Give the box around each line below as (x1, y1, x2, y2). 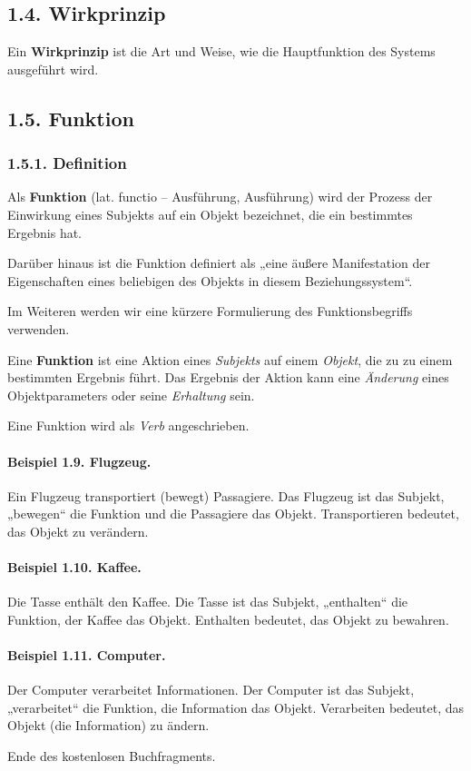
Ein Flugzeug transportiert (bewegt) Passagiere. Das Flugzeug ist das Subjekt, (7, 486, 445, 505)
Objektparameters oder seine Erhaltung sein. (7, 385, 255, 404)
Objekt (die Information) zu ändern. (7, 716, 210, 735)
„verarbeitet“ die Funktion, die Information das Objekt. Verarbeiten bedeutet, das (7, 697, 465, 717)
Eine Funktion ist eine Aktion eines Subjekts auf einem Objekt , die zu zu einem (7, 350, 453, 369)
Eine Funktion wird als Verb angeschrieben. (7, 416, 250, 435)
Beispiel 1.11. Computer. (7, 646, 166, 665)
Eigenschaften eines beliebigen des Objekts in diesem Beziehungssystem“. (7, 271, 413, 290)
